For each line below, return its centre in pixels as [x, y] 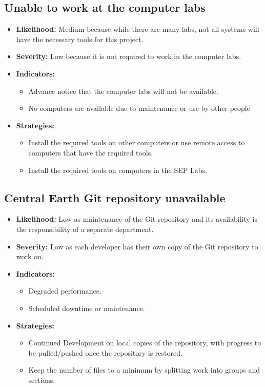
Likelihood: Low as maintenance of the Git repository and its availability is [137, 219]
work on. [30, 256]
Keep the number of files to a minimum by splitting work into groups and [144, 370]
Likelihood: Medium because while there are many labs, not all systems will [138, 29]
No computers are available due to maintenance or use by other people [139, 108]
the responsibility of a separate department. [85, 229]
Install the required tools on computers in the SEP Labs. [118, 170]
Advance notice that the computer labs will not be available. [123, 91]
